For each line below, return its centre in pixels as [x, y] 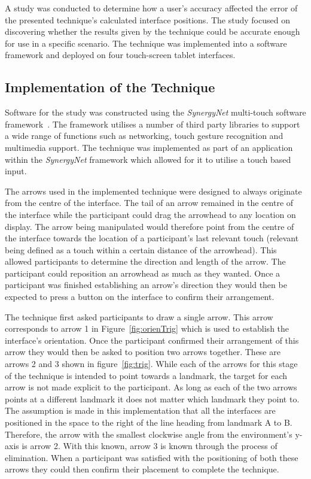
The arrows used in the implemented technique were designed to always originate [153, 191]
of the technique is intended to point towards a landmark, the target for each [146, 375]
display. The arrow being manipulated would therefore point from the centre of [150, 226]
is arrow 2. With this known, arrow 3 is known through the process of [150, 446]
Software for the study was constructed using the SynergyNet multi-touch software [155, 112]
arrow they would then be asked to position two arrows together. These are [143, 352]
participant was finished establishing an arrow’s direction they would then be [146, 285]
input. [16, 171]
